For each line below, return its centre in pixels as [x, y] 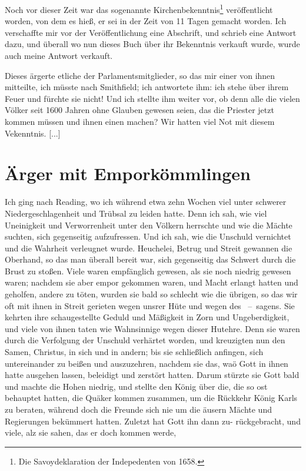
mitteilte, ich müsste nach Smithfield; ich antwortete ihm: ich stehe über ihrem [147, 87]
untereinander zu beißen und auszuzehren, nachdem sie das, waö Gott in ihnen [147, 363]
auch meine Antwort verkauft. [59, 56]
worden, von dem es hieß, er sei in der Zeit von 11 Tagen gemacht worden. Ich [146, 21]
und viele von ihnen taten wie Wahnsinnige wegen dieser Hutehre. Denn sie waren [152, 328]
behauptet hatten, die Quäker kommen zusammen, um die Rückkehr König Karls [151, 398]
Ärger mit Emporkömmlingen [128, 173]
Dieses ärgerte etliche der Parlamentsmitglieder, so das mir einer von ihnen [140, 75]
